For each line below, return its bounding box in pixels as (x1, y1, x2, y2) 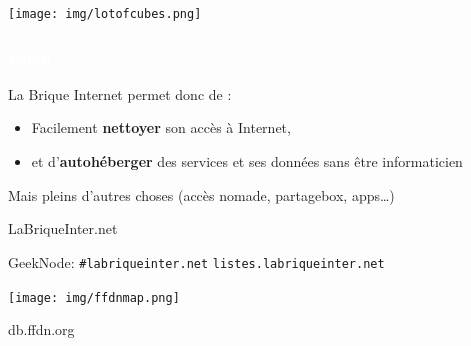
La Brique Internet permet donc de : (8, 83, 232, 104)
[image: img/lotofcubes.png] (8, 7, 202, 21)
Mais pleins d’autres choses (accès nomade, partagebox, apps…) (8, 184, 395, 205)
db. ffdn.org (8, 319, 75, 340)
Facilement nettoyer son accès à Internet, (31, 117, 291, 138)
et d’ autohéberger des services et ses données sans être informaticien (31, 151, 463, 172)
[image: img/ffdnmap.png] (8, 290, 180, 305)
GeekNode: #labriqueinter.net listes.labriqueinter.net (8, 251, 385, 272)
